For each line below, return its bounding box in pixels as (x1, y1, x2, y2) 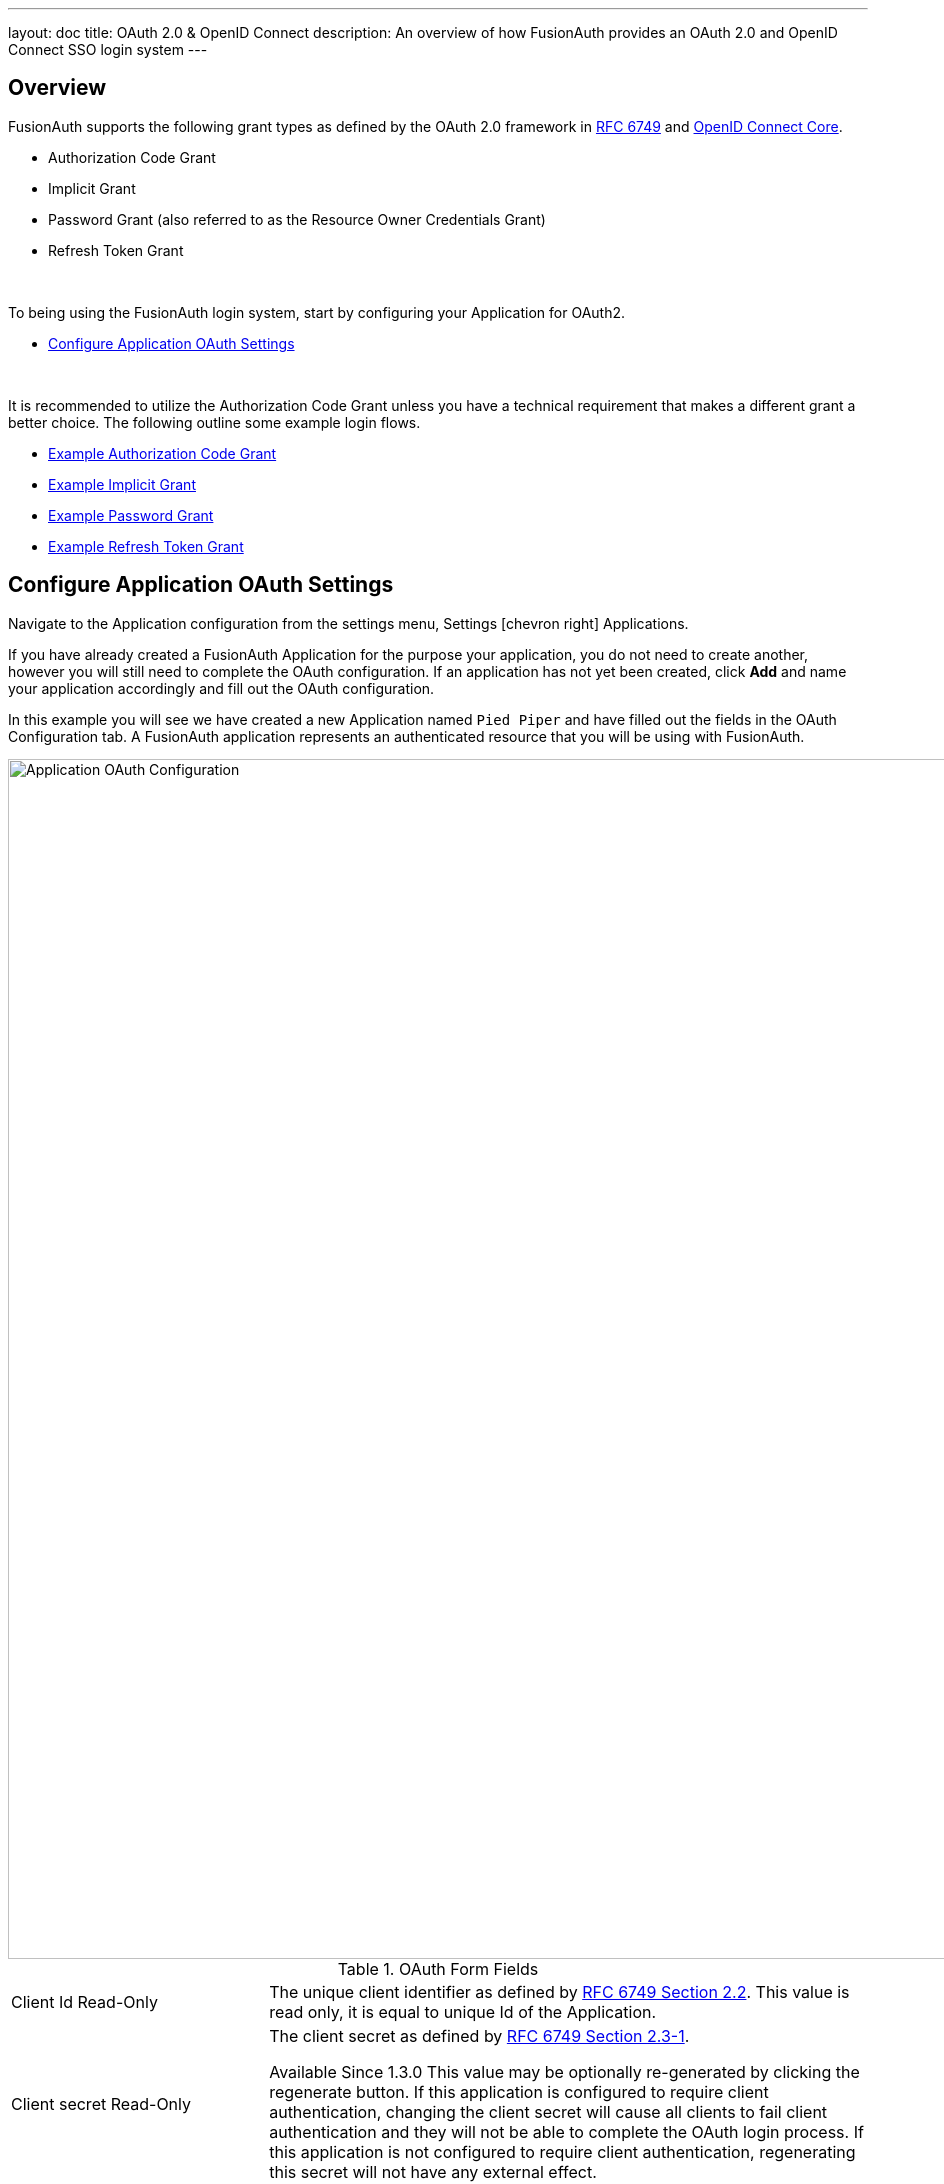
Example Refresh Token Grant (48, 537, 244, 555)
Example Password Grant (48, 506, 214, 524)
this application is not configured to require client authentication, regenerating (269, 2141, 856, 2162)
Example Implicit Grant (48, 475, 196, 493)
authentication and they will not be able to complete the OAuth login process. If (269, 2121, 864, 2142)
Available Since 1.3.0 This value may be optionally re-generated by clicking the (269, 2061, 860, 2082)
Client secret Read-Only (11, 2093, 192, 2114)
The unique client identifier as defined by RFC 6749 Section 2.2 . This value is (269, 1981, 850, 2002)
